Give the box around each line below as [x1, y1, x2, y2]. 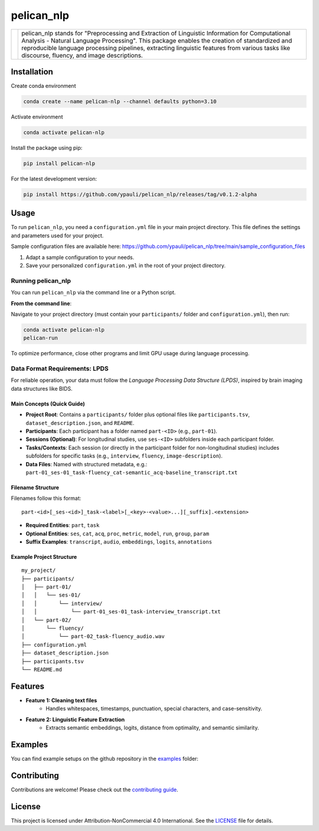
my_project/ [21, 567, 56, 574]
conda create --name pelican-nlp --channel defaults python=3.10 [23, 98, 217, 105]
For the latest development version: [11, 175, 97, 182]
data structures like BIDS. [11, 385, 73, 392]
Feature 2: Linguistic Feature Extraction [25, 716, 125, 723]
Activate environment [11, 113, 63, 120]
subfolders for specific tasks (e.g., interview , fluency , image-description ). [25, 452, 223, 460]
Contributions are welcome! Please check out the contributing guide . [11, 786, 178, 793]
